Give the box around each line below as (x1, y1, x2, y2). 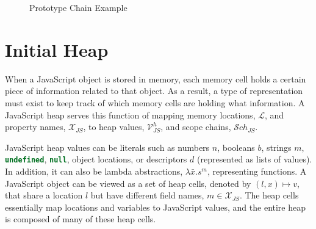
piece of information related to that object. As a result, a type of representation (5, 84, 303, 97)
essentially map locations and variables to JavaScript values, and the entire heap (5, 200, 306, 213)
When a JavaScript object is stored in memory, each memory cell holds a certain (5, 72, 306, 85)
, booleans (217, 140, 255, 153)
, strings (261, 140, 292, 153)
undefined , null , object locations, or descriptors (5, 153, 187, 165)
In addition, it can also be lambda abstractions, (5, 164, 183, 177)
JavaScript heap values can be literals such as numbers (5, 140, 210, 153)
